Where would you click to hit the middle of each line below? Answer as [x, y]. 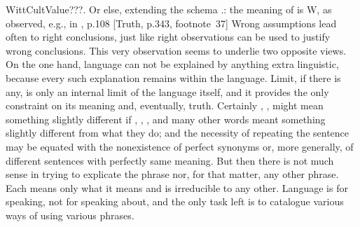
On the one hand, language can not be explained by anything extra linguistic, [172, 64]
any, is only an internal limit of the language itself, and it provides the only [167, 91]
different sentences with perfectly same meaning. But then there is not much [170, 160]
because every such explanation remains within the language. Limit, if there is [173, 77]
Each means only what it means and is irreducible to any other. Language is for [177, 187]
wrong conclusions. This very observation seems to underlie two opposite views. [176, 50]
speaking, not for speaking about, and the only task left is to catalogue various [175, 201]
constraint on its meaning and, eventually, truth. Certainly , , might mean [165, 105]
